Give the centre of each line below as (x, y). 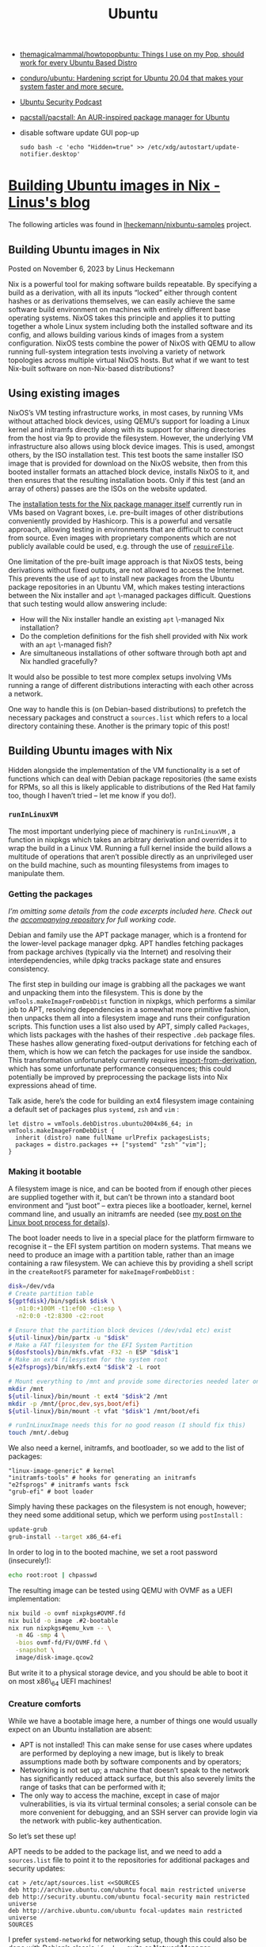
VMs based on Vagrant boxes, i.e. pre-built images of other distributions (126, 512)
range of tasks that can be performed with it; (93, 1787)
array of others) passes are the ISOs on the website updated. (108, 489)
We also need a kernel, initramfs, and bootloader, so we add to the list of (126, 1448)
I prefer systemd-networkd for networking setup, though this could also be (127, 1940)
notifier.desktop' (50, 155)
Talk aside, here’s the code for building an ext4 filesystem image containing (131, 1101)
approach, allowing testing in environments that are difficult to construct (126, 529)
